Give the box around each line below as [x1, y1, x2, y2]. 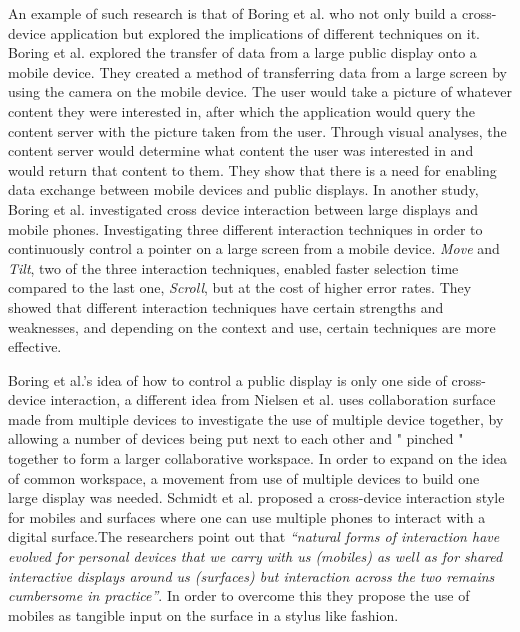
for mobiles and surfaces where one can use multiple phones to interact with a [8, 506, 486, 527]
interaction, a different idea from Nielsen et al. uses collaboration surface [50, 389, 496, 410]
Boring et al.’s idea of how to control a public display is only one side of [8, 369, 447, 390]
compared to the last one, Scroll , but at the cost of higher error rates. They [8, 277, 472, 298]
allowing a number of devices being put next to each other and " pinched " [8, 428, 464, 449]
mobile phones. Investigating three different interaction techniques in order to [8, 218, 483, 239]
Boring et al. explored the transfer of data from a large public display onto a [8, 42, 477, 63]
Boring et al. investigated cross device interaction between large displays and [8, 198, 479, 219]
